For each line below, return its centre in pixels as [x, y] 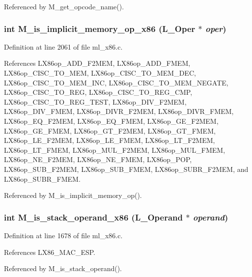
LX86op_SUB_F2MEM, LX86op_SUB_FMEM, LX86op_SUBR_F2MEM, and [126, 169]
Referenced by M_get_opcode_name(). [64, 6]
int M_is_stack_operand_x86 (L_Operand [93, 217]
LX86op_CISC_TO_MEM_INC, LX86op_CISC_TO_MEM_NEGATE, [116, 82]
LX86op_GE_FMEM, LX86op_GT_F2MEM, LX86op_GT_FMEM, [110, 130]
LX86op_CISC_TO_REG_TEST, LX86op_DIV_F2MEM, [95, 101]
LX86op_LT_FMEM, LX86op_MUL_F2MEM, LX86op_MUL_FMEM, [115, 150]
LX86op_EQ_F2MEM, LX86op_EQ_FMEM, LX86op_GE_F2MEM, [111, 121]
